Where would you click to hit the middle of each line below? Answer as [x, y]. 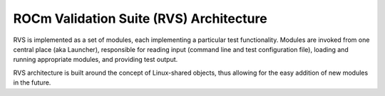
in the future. [32, 82]
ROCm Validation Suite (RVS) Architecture [140, 18]
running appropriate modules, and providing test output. [96, 60]
